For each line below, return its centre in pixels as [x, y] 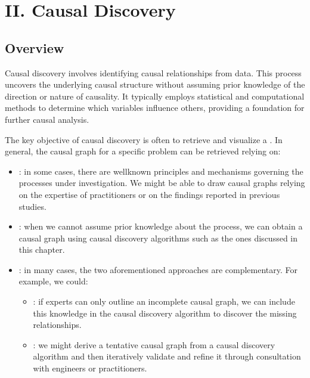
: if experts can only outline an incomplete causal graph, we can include [164, 301]
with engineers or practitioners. [90, 368]
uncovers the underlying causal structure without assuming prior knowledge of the [155, 84]
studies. [32, 206]
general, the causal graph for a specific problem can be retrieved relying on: [143, 151]
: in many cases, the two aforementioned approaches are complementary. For [158, 269]
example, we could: [53, 281]
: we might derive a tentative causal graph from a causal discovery [154, 344]
